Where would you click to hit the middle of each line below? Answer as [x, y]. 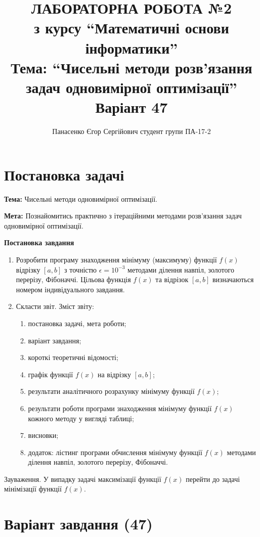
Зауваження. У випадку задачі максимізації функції [83, 479]
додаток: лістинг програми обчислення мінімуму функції [115, 452]
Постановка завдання [39, 242]
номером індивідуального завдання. [70, 289]
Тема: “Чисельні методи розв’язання [132, 67]
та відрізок [172, 279]
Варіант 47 [132, 107]
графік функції [51, 374]
